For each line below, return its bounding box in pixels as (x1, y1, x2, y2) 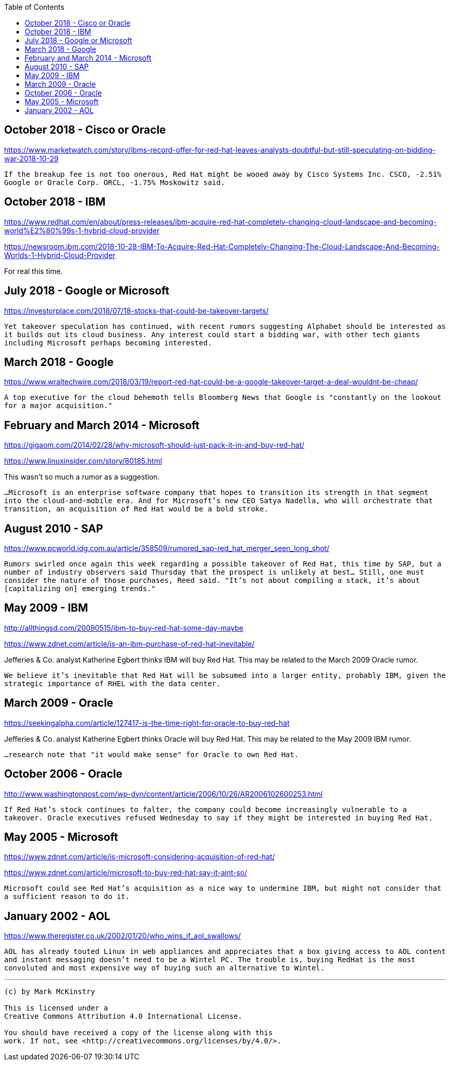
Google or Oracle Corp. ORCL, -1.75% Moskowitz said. (4, 178, 225, 187)
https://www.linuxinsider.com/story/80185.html (4, 456, 162, 466)
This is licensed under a (4, 1004, 108, 1013)
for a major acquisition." (4, 401, 113, 410)
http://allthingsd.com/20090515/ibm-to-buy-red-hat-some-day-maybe (4, 623, 243, 632)
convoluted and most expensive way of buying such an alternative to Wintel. (4, 964, 325, 972)
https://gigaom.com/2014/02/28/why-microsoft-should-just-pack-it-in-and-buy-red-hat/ (4, 440, 305, 450)
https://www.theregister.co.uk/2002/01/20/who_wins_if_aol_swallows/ (4, 931, 241, 941)
